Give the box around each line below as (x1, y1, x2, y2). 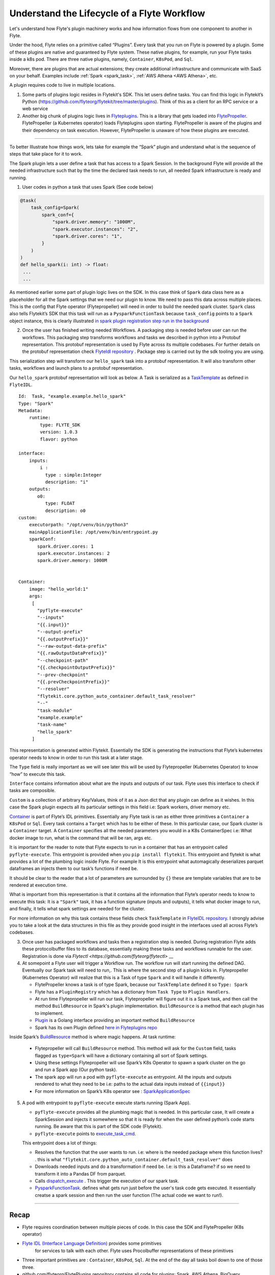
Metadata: (18, 408, 43, 414)
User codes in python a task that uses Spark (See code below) (22, 184, 154, 190)
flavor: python (40, 436, 78, 442)
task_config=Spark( (31, 205, 80, 211)
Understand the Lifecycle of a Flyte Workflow (9, 8, 206, 19)
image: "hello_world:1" (29, 586, 89, 592)
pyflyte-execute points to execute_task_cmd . (35, 1130, 136, 1137)
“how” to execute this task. (9, 771, 66, 777)
